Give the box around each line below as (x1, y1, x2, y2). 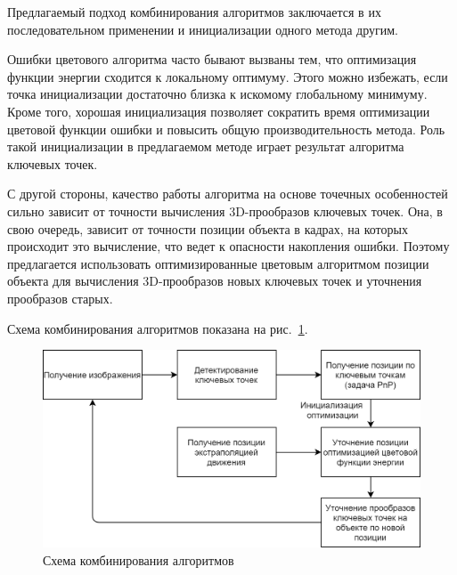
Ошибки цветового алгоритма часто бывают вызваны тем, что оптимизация (7, 50, 417, 69)
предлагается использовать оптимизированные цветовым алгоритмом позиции (7, 254, 429, 272)
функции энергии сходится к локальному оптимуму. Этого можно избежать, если (7, 67, 448, 85)
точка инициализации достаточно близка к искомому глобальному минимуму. (7, 85, 428, 103)
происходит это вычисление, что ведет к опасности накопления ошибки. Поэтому (7, 237, 450, 255)
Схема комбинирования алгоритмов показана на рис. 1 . (7, 319, 308, 337)
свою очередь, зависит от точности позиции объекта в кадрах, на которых (7, 219, 408, 238)
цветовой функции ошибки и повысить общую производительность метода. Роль (7, 119, 445, 138)
